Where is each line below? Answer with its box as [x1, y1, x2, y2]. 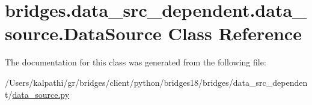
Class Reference [168, 21, 302, 46]
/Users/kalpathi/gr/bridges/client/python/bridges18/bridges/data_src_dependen [5, 76, 308, 88]
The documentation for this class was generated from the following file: [5, 56, 266, 68]
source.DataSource [5, 21, 162, 46]
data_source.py [12, 88, 70, 100]
